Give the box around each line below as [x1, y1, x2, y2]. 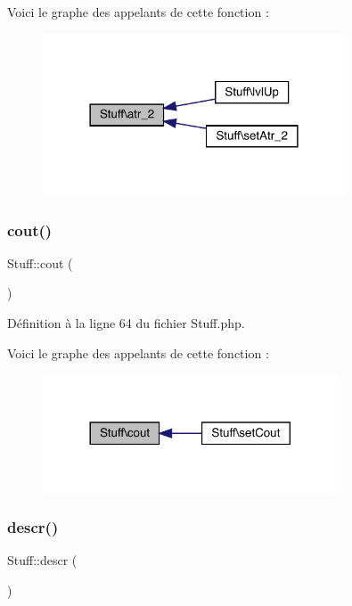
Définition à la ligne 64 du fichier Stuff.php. [7, 314, 245, 332]
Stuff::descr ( [7, 551, 78, 569]
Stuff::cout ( [7, 253, 73, 272]
